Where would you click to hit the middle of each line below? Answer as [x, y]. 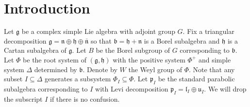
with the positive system [149, 59]
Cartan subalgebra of [35, 50]
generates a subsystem [78, 79]
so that [101, 40]
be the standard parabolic [196, 79]
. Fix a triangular [208, 31]
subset [13, 79]
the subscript [23, 99]
